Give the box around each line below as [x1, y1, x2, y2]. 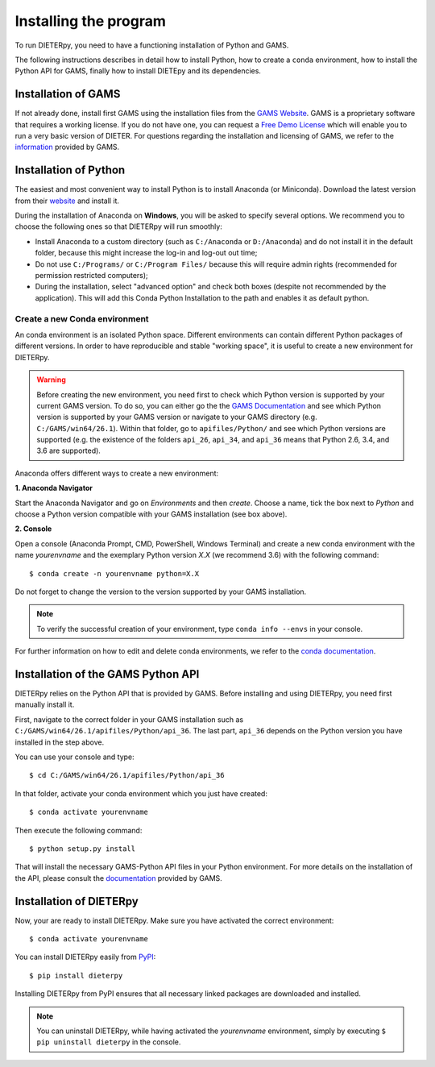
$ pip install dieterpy [29, 971, 123, 980]
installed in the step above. [14, 737, 105, 747]
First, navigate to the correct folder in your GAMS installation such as [14, 714, 244, 724]
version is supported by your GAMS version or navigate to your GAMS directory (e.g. [36, 412, 317, 422]
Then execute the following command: [14, 825, 143, 835]
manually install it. [14, 700, 75, 709]
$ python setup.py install [29, 844, 136, 853]
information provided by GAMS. [14, 142, 120, 152]
